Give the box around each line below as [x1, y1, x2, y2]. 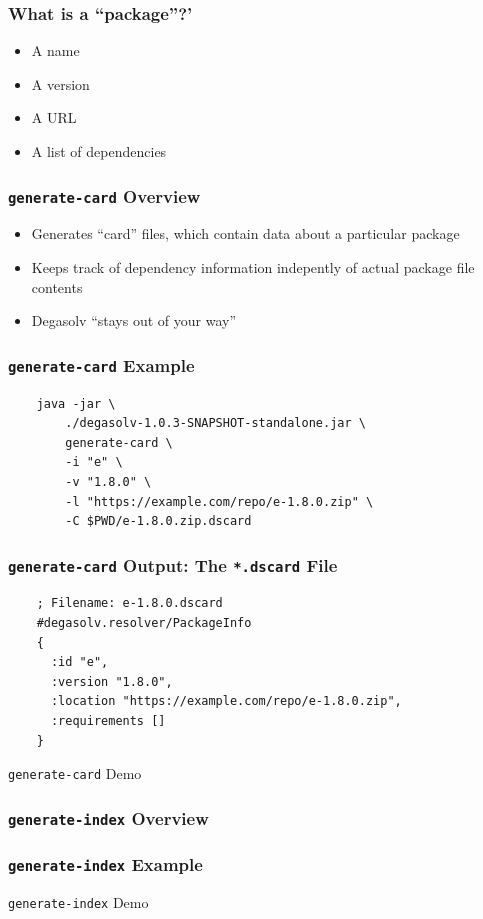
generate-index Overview [8, 805, 209, 830]
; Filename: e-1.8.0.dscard [36, 596, 223, 611]
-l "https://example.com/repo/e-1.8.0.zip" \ [65, 494, 374, 509]
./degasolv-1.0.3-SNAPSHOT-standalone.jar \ [65, 416, 366, 431]
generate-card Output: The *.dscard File [8, 552, 338, 577]
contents [31, 276, 83, 297]
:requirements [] [50, 714, 166, 729]
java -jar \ [36, 396, 116, 411]
